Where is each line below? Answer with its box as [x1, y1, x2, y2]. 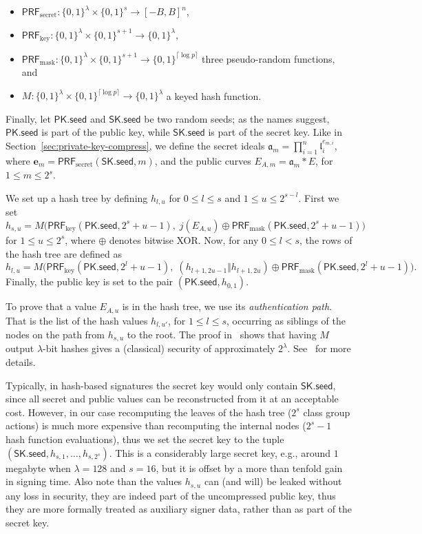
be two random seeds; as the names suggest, [144, 111, 330, 125]
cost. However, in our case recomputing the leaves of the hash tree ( [6, 404, 292, 419]
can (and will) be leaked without [204, 474, 342, 489]
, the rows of [299, 232, 352, 247]
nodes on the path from [6, 327, 105, 341]
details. [6, 355, 36, 369]
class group [303, 404, 350, 419]
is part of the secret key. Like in [208, 125, 342, 139]
